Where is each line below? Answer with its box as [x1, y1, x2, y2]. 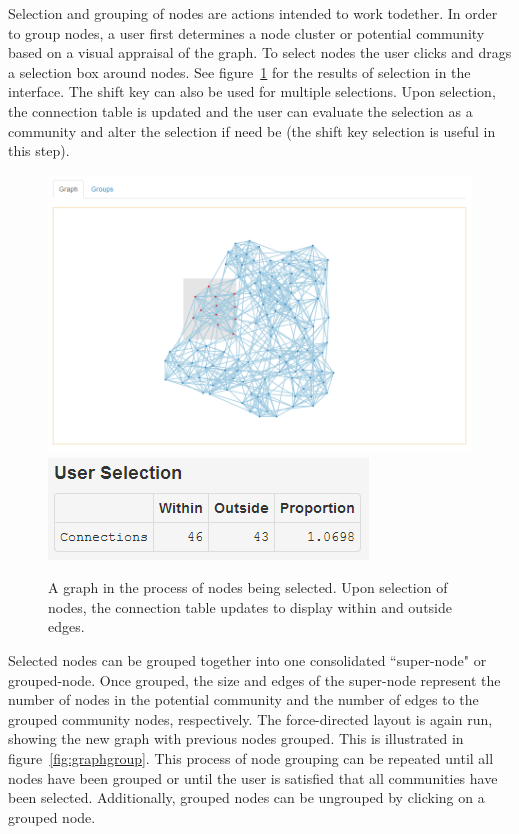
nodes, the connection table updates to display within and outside [48, 596, 453, 617]
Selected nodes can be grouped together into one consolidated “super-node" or [8, 649, 487, 670]
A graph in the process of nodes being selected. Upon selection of [48, 577, 448, 598]
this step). [8, 140, 70, 161]
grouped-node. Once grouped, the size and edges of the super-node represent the [8, 669, 501, 690]
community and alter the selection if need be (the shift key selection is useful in [8, 120, 496, 141]
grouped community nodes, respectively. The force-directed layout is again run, [8, 708, 493, 729]
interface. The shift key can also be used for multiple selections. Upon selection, [8, 81, 496, 102]
